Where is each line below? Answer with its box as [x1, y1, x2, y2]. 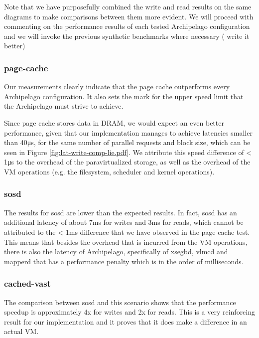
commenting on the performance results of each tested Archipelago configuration [4, 21, 250, 31]
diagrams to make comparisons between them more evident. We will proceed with [4, 11, 254, 21]
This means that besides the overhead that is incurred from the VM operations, [4, 236, 248, 247]
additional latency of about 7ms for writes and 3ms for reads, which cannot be [4, 217, 244, 227]
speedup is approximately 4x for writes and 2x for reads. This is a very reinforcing [4, 307, 256, 317]
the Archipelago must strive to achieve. [4, 101, 124, 111]
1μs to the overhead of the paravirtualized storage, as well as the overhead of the [4, 157, 251, 167]
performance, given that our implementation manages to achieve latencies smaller [4, 127, 253, 138]
